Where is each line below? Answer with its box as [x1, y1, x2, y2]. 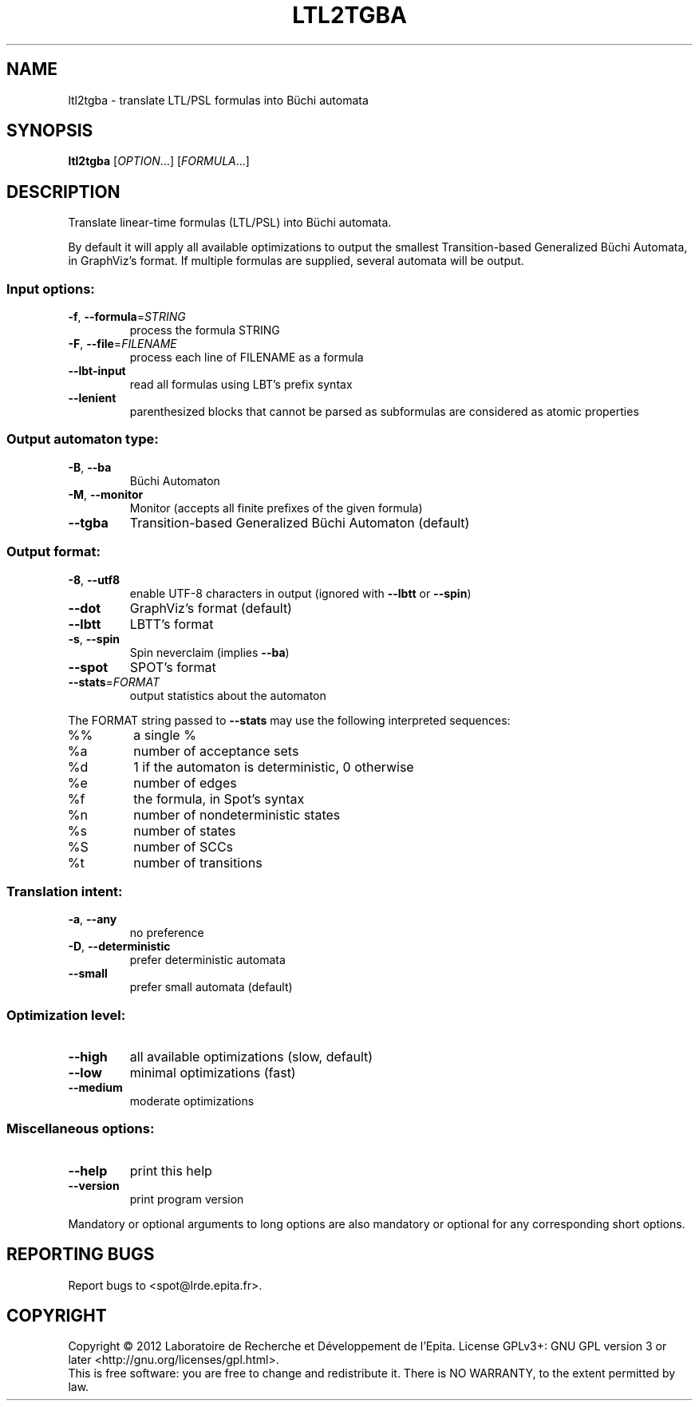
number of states [133, 822, 236, 839]
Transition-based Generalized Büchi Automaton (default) [129, 514, 470, 531]
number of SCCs [133, 838, 234, 855]
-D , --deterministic [68, 939, 171, 954]
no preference [129, 926, 204, 940]
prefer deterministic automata [129, 953, 286, 967]
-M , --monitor [68, 487, 144, 501]
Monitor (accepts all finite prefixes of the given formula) [129, 500, 423, 515]
